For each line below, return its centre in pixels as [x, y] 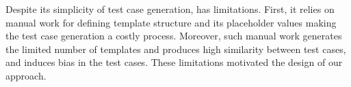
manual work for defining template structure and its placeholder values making [171, 22]
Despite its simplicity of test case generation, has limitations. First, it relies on [170, 9]
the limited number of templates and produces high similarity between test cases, [176, 49]
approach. [26, 75]
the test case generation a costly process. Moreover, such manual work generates [174, 36]
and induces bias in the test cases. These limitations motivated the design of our [174, 62]
